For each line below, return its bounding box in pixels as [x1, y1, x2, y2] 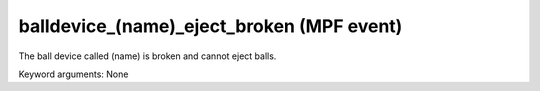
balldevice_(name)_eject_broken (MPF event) [18, 15, 403, 37]
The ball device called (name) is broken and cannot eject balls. [18, 50, 277, 62]
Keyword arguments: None [18, 68, 129, 80]
